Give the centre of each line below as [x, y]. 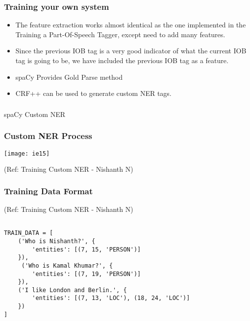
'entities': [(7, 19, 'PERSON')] [87, 274]
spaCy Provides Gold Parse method [69, 77]
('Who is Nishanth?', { [57, 241]
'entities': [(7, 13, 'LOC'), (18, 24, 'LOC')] [111, 298]
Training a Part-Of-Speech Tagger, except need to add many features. [120, 34]
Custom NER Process [48, 136]
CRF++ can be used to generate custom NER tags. [93, 93]
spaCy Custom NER [35, 114]
